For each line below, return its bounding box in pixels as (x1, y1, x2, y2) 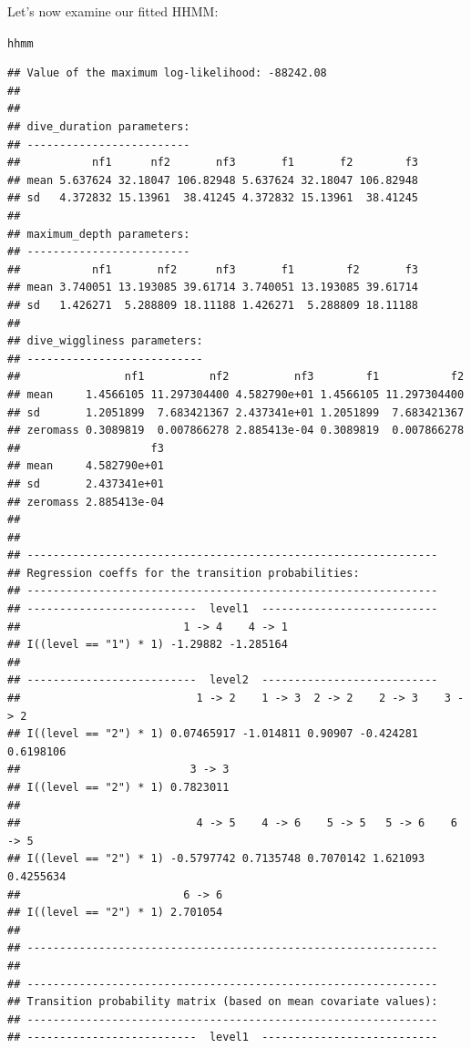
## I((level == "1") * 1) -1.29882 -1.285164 (7, 638, 288, 652)
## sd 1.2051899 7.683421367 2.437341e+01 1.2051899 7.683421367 (7, 406, 465, 419)
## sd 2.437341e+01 (7, 477, 164, 490)
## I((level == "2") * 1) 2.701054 (7, 906, 223, 920)
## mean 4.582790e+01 (7, 459, 164, 473)
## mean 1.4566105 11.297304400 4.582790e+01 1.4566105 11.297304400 (7, 387, 465, 401)
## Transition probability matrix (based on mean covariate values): (7, 995, 438, 1009)
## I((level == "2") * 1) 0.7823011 (7, 781, 230, 794)
